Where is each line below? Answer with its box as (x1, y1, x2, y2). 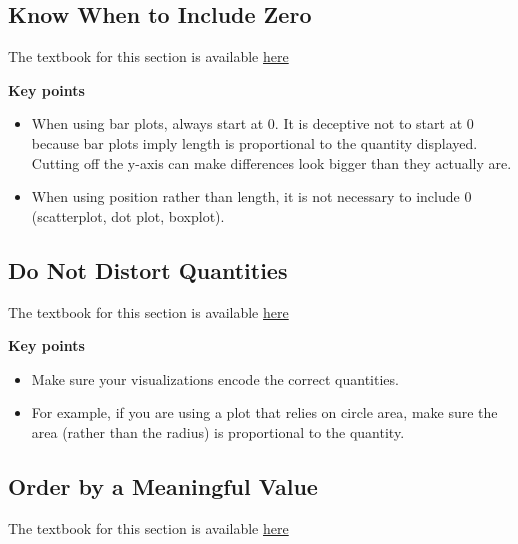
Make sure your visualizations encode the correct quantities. (31, 368, 399, 389)
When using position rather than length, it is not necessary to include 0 (31, 186, 472, 207)
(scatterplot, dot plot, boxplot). (31, 205, 225, 226)
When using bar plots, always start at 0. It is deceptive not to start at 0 (31, 113, 474, 134)
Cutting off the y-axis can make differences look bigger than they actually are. (31, 152, 512, 173)
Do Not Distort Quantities (8, 254, 288, 285)
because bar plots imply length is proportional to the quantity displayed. (31, 132, 478, 153)
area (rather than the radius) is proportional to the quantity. (31, 421, 405, 442)
